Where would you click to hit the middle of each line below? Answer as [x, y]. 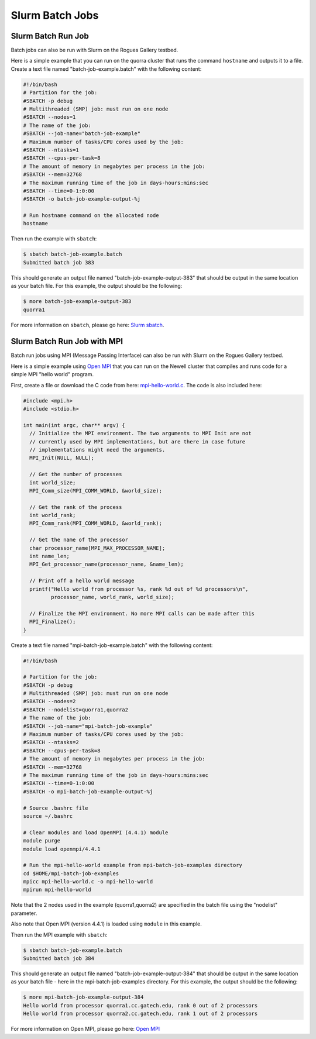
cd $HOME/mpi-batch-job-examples [71, 873]
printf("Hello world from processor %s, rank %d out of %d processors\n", [139, 589]
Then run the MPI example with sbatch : [59, 935]
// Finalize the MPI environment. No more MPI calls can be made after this [142, 613]
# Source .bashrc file [56, 808]
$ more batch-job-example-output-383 [77, 302]
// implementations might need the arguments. [97, 450]
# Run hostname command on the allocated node [91, 216]
